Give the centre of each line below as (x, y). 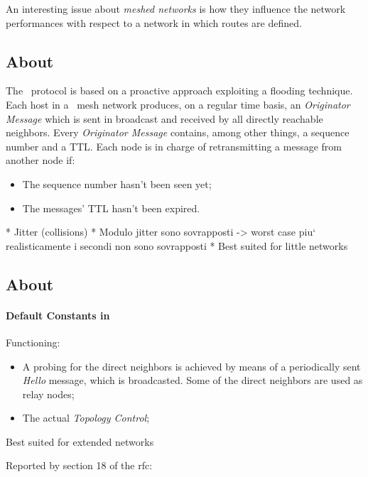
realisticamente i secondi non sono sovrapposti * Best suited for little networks (177, 245)
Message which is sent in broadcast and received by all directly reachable (164, 118)
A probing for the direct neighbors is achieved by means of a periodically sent (191, 366)
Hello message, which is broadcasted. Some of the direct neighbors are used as (193, 380)
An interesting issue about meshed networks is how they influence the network (176, 9)
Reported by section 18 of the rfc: (79, 465)
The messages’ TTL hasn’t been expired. (111, 208)
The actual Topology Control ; (86, 418)
